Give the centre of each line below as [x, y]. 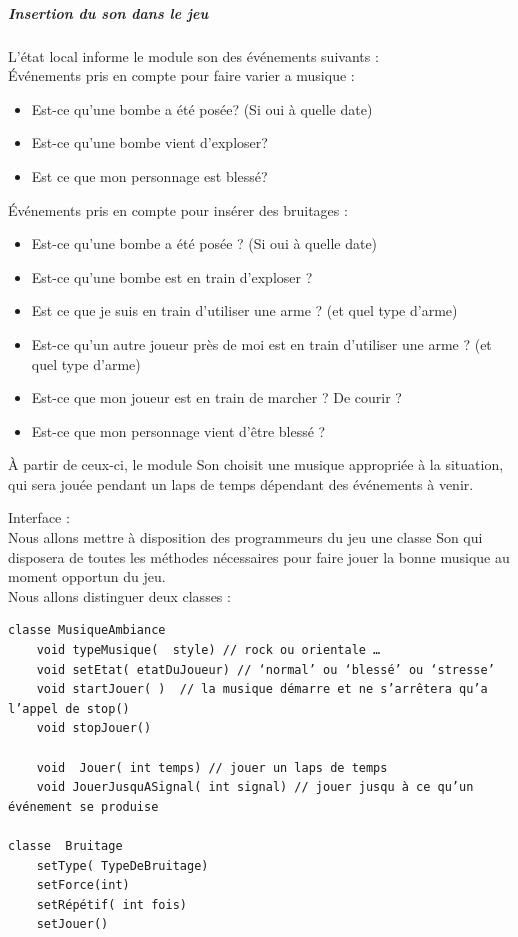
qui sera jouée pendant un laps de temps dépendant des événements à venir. [241, 483]
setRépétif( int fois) [111, 904]
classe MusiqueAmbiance [87, 630]
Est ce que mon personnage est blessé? [149, 175]
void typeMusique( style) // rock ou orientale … [208, 650]
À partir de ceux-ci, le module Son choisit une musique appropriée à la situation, [256, 464]
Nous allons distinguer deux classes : [119, 595]
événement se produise [83, 806]
